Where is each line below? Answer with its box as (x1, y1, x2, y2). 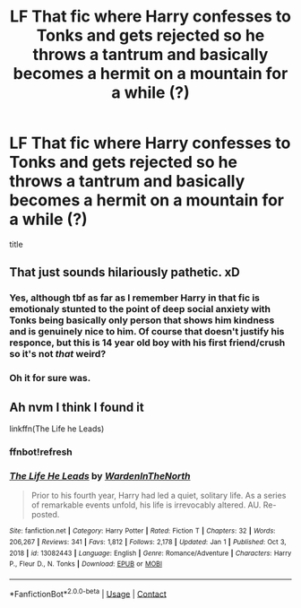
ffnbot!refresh (9, 446, 73, 458)
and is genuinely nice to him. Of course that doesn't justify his (9, 326, 285, 338)
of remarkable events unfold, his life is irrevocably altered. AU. (30, 499, 262, 510)
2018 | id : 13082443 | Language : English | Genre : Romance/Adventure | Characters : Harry (9, 549, 292, 558)
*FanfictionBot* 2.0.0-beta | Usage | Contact (9, 586, 168, 599)
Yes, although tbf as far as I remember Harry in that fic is (9, 291, 260, 304)
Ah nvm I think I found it (9, 399, 145, 414)
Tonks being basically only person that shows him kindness (9, 314, 275, 326)
